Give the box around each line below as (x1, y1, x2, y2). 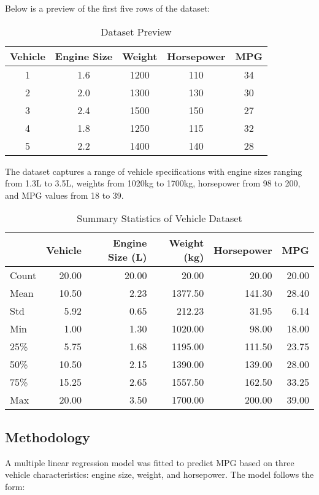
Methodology (5, 427, 90, 446)
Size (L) (107, 250, 147, 264)
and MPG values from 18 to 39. (5, 188, 124, 201)
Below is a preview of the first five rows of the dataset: (5, 2, 210, 14)
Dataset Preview (101, 24, 172, 39)
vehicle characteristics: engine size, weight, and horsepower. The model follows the (5, 468, 314, 481)
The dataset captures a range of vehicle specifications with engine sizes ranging (5, 164, 302, 177)
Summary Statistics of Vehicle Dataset (77, 211, 242, 226)
